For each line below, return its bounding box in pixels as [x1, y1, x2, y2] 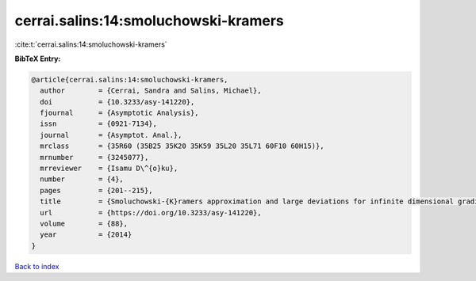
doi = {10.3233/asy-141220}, [40, 97, 195, 106]
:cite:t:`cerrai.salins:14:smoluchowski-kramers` [14, 40, 167, 49]
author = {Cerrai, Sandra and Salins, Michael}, [40, 86, 262, 95]
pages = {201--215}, [40, 186, 154, 195]
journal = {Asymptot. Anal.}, [40, 131, 182, 139]
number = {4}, [40, 175, 125, 184]
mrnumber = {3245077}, [40, 153, 149, 161]
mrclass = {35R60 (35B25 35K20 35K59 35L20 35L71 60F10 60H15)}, [40, 142, 324, 150]
